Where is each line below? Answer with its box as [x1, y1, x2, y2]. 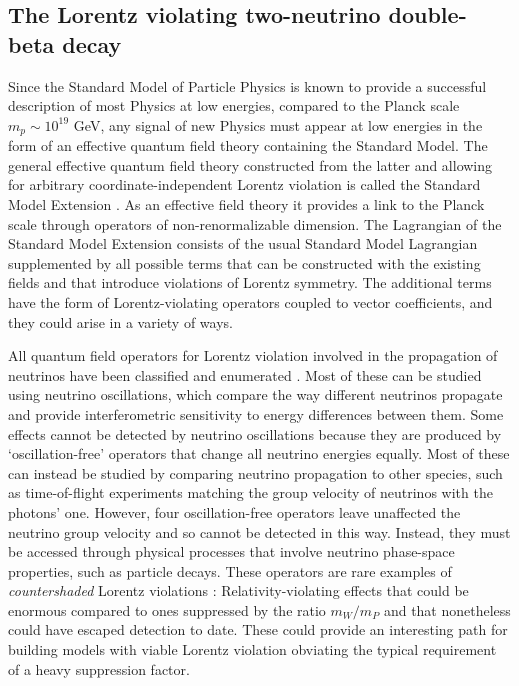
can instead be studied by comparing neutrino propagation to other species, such [8, 462, 503, 483]
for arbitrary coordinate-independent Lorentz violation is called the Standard [8, 174, 481, 195]
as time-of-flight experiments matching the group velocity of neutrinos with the [8, 482, 493, 503]
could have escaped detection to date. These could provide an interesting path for [8, 619, 508, 640]
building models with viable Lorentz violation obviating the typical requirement [8, 639, 497, 660]
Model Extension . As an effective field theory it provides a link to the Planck [8, 194, 485, 215]
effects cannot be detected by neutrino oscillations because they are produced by [8, 423, 502, 444]
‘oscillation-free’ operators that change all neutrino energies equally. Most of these [8, 443, 510, 464]
